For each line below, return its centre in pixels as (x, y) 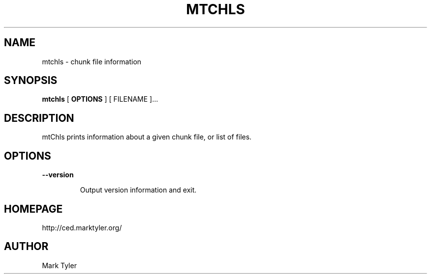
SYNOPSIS (31, 81)
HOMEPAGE (33, 209)
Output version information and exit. (138, 190)
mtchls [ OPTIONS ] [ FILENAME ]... (100, 99)
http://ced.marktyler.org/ (82, 227)
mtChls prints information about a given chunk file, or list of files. (147, 137)
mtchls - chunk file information (92, 61)
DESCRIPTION (39, 118)
